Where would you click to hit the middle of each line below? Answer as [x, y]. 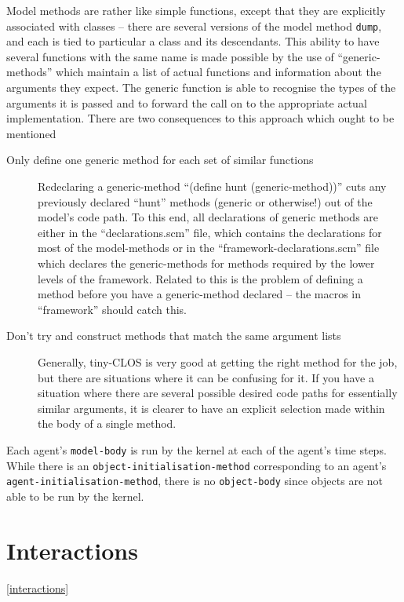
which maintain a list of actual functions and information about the [218, 72]
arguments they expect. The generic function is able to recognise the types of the [201, 88]
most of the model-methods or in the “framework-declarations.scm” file [209, 248]
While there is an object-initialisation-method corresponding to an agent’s [197, 465]
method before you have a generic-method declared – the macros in [200, 294]
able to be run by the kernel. [75, 496]
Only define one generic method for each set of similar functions [160, 160]
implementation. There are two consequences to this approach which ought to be [200, 118]
